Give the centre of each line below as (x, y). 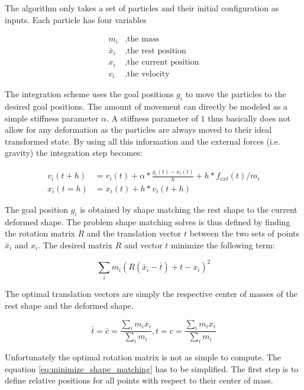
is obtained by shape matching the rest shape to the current (189, 209)
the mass (143, 39)
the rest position (157, 51)
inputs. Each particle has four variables (76, 19)
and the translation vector (134, 233)
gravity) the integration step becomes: (74, 153)
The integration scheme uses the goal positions (89, 94)
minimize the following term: (223, 244)
